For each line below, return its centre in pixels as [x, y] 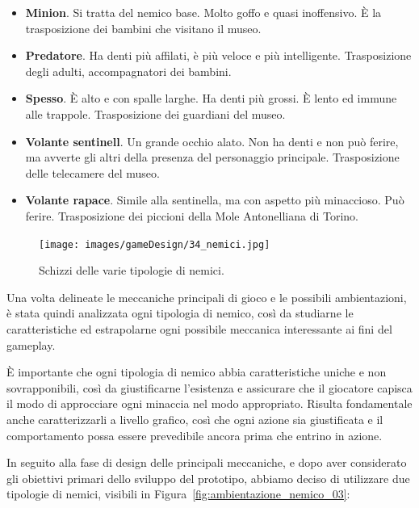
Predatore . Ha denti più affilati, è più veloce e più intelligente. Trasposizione [218, 55]
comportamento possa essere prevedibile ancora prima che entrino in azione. [195, 435]
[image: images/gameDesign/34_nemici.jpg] [155, 244]
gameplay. [31, 344]
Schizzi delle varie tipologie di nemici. [132, 270]
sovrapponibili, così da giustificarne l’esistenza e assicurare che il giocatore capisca [209, 387]
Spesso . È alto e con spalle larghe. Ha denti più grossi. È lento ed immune [211, 98]
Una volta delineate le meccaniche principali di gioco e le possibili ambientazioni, [207, 297]
